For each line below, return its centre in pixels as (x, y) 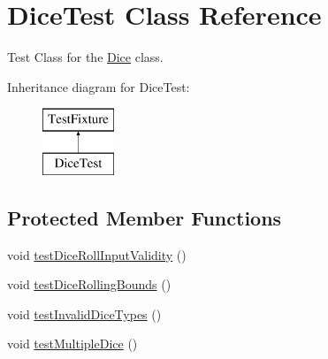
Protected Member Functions (145, 217)
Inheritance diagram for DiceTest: (99, 86)
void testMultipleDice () (72, 344)
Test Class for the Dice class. (85, 57)
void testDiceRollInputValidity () (97, 254)
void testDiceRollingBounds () (89, 284)
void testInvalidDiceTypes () (84, 313)
